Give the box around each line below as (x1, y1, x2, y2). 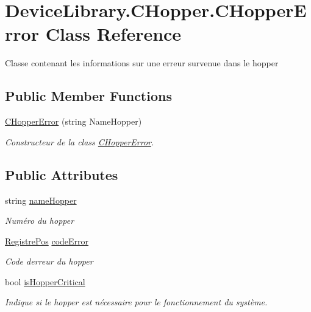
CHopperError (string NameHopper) (5, 115, 142, 128)
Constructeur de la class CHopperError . (5, 135, 154, 148)
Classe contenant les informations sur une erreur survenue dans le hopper (5, 57, 279, 69)
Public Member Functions (5, 86, 172, 105)
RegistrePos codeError (5, 234, 89, 247)
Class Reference (45, 21, 182, 46)
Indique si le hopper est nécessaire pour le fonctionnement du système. (5, 296, 268, 308)
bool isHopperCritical (5, 275, 85, 288)
